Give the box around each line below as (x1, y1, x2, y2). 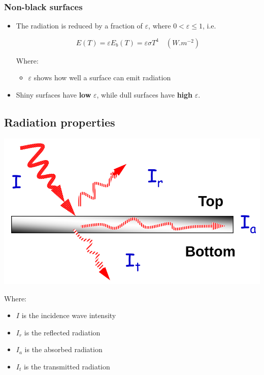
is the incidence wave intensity (21, 310, 116, 321)
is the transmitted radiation (23, 361, 110, 371)
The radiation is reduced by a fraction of (16, 20, 143, 31)
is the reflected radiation (24, 327, 101, 337)
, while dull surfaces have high (96, 89, 193, 100)
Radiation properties (4, 114, 115, 130)
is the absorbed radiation (24, 344, 103, 355)
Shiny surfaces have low (16, 89, 91, 100)
